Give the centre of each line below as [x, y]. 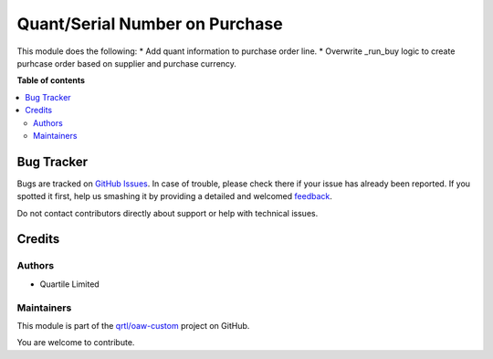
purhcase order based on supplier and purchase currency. [127, 63]
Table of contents [51, 80]
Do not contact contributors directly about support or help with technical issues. [168, 213]
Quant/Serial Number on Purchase [150, 24]
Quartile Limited [69, 284]
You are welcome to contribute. [76, 343]
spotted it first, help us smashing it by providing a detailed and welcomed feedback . [175, 196]
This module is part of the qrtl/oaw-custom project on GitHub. [133, 325]
